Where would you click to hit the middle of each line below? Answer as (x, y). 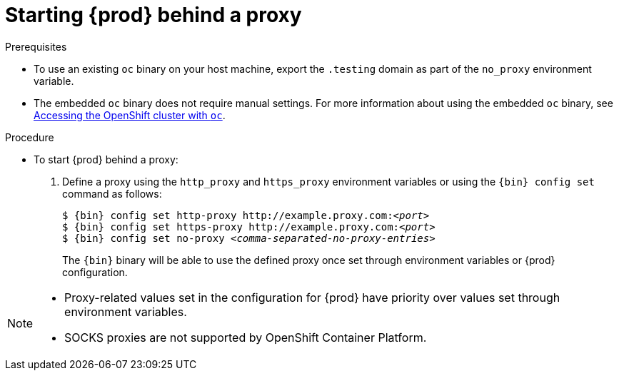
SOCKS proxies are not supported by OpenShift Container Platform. (246, 337)
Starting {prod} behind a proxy (154, 15)
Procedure (30, 137)
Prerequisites (36, 46)
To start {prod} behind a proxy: (106, 159)
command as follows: (112, 193)
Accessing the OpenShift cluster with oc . (130, 115)
